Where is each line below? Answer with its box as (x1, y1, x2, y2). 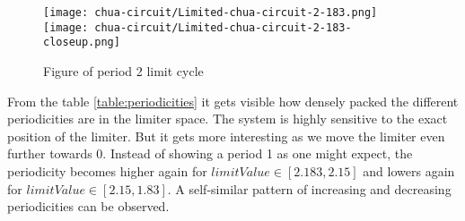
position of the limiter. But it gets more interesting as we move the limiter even (7, 126, 445, 145)
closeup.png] (43, 36, 120, 49)
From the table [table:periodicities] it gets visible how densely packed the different (7, 91, 459, 110)
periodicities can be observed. (7, 197, 170, 216)
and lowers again (363, 161, 455, 180)
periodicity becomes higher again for (7, 161, 207, 180)
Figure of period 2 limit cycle (43, 61, 204, 80)
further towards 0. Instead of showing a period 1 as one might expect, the (7, 144, 413, 163)
